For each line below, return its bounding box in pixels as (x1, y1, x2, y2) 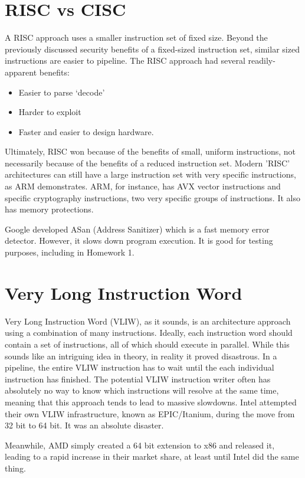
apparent (5, 66, 37, 78)
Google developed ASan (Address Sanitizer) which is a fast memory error (5, 222, 270, 235)
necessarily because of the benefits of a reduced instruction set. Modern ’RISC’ (5, 156, 290, 169)
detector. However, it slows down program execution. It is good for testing (5, 234, 273, 247)
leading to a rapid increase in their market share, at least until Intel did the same (5, 450, 299, 463)
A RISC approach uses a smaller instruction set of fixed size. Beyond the (5, 31, 268, 44)
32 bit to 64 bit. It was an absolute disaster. (5, 419, 164, 431)
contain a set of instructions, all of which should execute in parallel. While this (5, 338, 290, 350)
